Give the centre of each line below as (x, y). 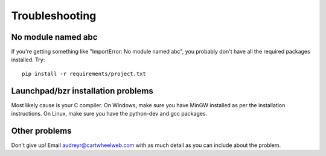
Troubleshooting (54, 16)
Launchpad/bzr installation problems (82, 91)
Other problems (41, 130)
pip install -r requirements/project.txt (84, 73)
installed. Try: (28, 60)
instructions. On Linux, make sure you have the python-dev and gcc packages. (109, 114)
